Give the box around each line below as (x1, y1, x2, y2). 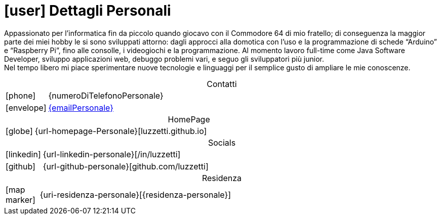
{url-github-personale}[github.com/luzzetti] (43, 161, 209, 171)
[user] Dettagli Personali (4, 2, 171, 19)
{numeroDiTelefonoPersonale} (48, 90, 164, 101)
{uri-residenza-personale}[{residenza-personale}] (39, 189, 231, 200)
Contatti (207, 78, 237, 89)
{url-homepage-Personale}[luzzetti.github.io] (34, 125, 207, 136)
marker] (6, 194, 35, 205)
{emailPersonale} (48, 102, 113, 113)
